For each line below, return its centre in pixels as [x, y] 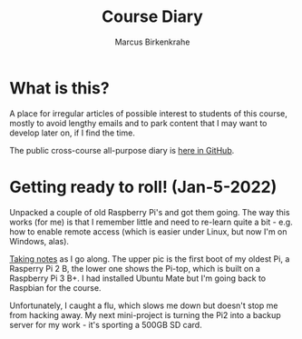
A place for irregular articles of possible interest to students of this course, [148, 113]
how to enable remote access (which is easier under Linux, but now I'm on [148, 231]
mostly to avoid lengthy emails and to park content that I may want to [138, 123]
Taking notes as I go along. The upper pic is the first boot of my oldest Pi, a [150, 259]
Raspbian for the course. [55, 287]
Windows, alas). [39, 241]
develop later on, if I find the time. [73, 133]
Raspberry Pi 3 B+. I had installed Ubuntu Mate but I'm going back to [137, 278]
